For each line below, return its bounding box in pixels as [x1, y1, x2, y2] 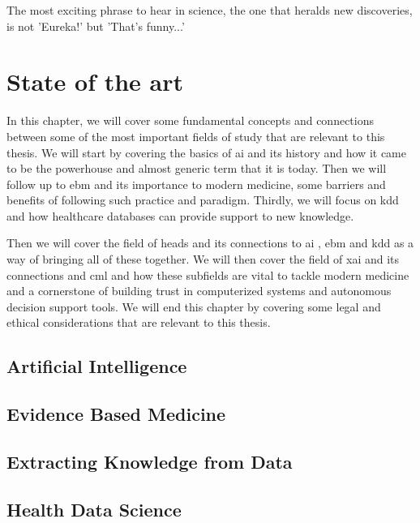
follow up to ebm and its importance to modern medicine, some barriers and [6, 175, 386, 192]
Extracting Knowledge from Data [6, 448, 293, 474]
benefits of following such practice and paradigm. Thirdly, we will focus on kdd [6, 191, 399, 208]
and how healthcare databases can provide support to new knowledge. [6, 207, 354, 224]
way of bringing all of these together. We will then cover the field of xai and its [6, 251, 400, 268]
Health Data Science [6, 496, 182, 521]
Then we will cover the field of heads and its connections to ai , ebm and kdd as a [6, 234, 414, 251]
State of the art [6, 65, 184, 98]
